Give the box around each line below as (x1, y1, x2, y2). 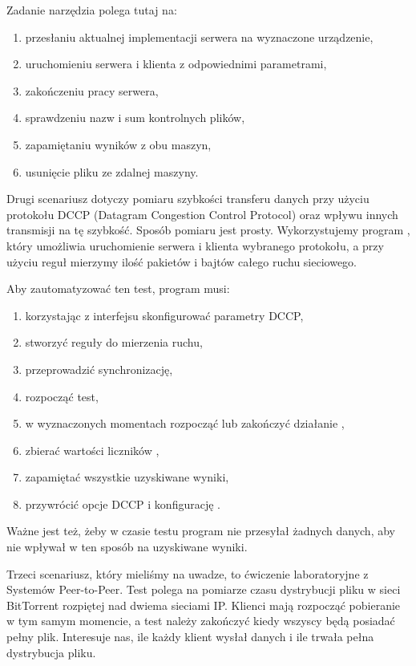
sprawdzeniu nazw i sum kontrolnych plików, (25, 109, 245, 126)
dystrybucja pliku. (6, 644, 96, 660)
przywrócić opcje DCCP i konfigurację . (25, 495, 220, 512)
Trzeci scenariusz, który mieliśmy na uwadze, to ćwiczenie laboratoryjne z (6, 565, 369, 582)
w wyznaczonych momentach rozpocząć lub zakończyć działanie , (25, 415, 345, 432)
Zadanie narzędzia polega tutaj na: (6, 2, 177, 18)
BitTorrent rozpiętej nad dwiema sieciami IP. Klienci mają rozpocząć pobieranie (6, 596, 401, 613)
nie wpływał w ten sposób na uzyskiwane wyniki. (6, 538, 248, 555)
